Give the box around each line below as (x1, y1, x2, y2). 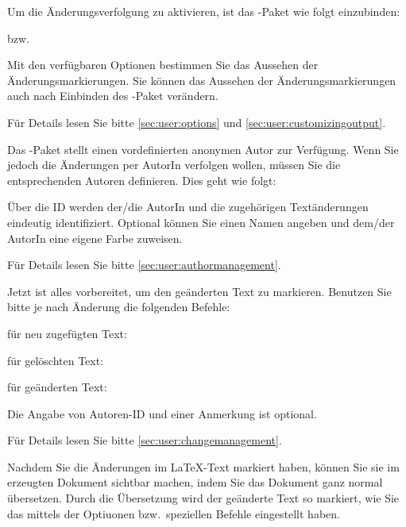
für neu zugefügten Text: (7, 325, 127, 341)
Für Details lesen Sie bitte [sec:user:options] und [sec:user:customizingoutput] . (7, 113, 386, 130)
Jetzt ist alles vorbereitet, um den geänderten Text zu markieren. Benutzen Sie (7, 283, 392, 299)
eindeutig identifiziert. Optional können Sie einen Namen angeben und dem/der (7, 213, 395, 230)
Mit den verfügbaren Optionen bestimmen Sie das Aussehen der (7, 56, 319, 73)
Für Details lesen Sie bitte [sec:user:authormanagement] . (7, 256, 281, 273)
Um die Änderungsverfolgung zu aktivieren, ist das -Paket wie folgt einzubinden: (7, 3, 400, 19)
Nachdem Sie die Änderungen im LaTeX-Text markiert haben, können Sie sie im (7, 458, 400, 475)
